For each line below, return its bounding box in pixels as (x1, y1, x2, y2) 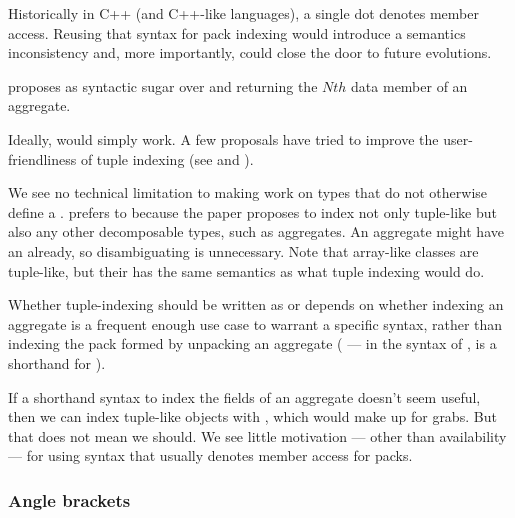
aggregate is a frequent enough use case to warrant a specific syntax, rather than (8, 313, 503, 334)
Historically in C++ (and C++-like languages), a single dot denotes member (8, 3, 479, 23)
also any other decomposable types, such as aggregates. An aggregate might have (8, 221, 504, 242)
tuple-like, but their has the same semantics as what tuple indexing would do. (8, 260, 485, 281)
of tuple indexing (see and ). (80, 148, 254, 169)
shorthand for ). (8, 352, 106, 373)
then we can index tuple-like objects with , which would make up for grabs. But (8, 406, 497, 427)
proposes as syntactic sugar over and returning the (8, 75, 318, 96)
